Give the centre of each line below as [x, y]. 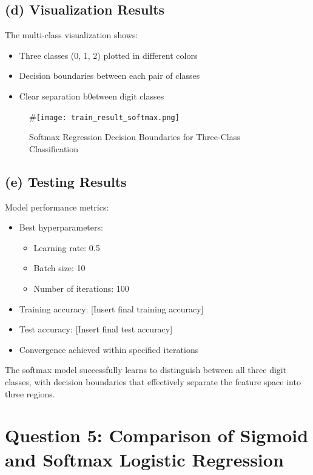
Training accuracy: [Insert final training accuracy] [111, 308]
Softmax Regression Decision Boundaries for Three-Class [135, 137]
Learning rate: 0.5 [67, 247]
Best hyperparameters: [61, 227]
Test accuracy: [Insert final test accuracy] [96, 329]
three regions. [30, 393]
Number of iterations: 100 [81, 288]
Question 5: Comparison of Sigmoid [157, 435]
